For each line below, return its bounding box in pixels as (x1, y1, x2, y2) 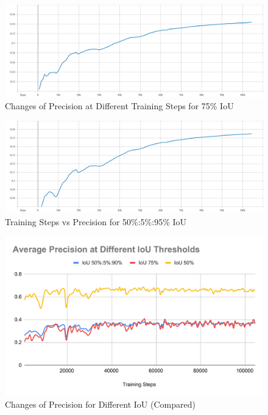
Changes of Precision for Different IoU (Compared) (5, 397, 196, 410)
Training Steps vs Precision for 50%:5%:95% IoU (5, 215, 187, 228)
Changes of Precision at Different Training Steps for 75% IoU (5, 99, 234, 112)
